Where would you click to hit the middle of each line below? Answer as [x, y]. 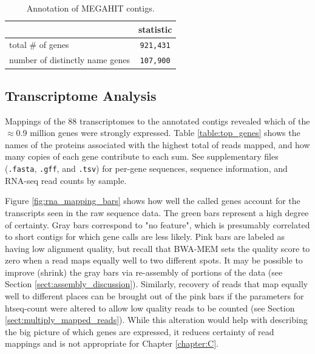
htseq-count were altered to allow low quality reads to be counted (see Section [150, 308]
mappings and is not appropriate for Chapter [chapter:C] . [112, 343]
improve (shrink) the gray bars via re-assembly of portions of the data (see [144, 272]
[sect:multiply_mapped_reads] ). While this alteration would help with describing [156, 320]
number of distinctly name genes [69, 60]
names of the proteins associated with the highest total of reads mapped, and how [157, 144]
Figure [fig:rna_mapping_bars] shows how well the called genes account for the [153, 201]
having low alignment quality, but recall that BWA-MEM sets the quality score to [157, 248]
